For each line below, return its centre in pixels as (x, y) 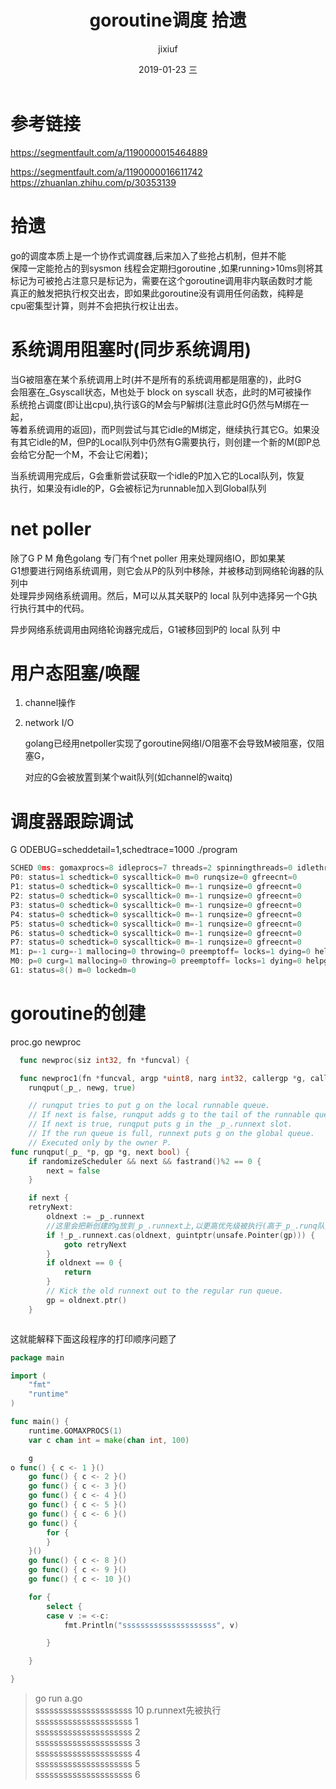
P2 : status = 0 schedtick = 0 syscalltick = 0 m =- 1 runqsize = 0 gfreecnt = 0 (156, 896)
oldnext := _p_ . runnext (95, 1217)
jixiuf (168, 48)
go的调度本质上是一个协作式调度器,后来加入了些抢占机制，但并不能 (148, 255)
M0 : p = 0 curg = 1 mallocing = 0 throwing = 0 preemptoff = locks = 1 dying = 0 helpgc (171, 961)
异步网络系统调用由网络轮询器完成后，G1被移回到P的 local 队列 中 (146, 629)
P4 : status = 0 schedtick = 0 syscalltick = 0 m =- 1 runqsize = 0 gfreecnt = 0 (156, 914)
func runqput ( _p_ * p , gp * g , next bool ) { (100, 1152)
